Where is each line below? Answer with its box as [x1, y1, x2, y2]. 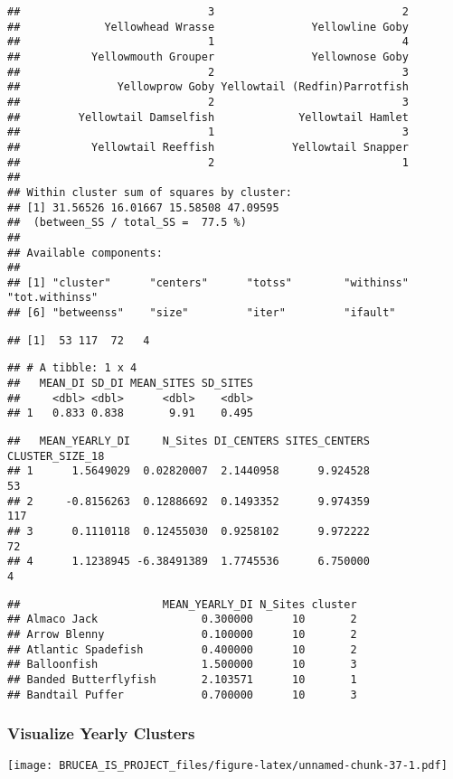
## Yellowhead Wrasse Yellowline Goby [7, 20, 409, 33]
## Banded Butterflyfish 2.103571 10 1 [7, 672, 357, 686]
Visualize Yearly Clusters [7, 722, 195, 745]
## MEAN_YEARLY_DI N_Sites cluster [7, 597, 357, 611]
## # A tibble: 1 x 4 [7, 361, 137, 375]
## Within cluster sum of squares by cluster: [7, 185, 292, 199]
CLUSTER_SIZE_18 [7, 449, 105, 463]
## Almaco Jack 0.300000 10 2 [7, 613, 357, 626]
